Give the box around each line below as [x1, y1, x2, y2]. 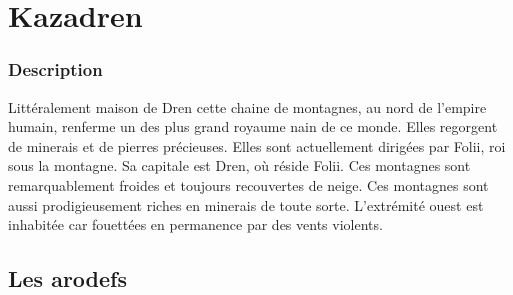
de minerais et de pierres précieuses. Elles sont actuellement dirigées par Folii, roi [8, 135, 506, 156]
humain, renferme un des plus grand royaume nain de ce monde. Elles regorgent [8, 116, 498, 137]
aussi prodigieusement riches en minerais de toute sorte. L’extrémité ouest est [8, 194, 484, 215]
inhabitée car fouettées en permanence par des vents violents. [8, 214, 383, 235]
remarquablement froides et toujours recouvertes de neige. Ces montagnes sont [8, 174, 489, 195]
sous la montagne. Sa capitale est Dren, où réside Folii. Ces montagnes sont [8, 155, 471, 176]
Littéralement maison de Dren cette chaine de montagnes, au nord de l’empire [8, 96, 487, 117]
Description [8, 57, 103, 82]
